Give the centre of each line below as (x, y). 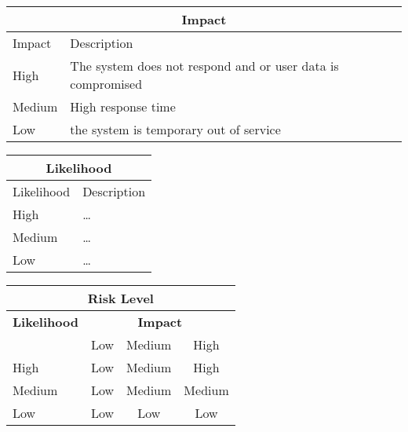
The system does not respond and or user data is (204, 66)
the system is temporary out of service (175, 129)
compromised (106, 84)
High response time (123, 106)
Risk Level (120, 298)
